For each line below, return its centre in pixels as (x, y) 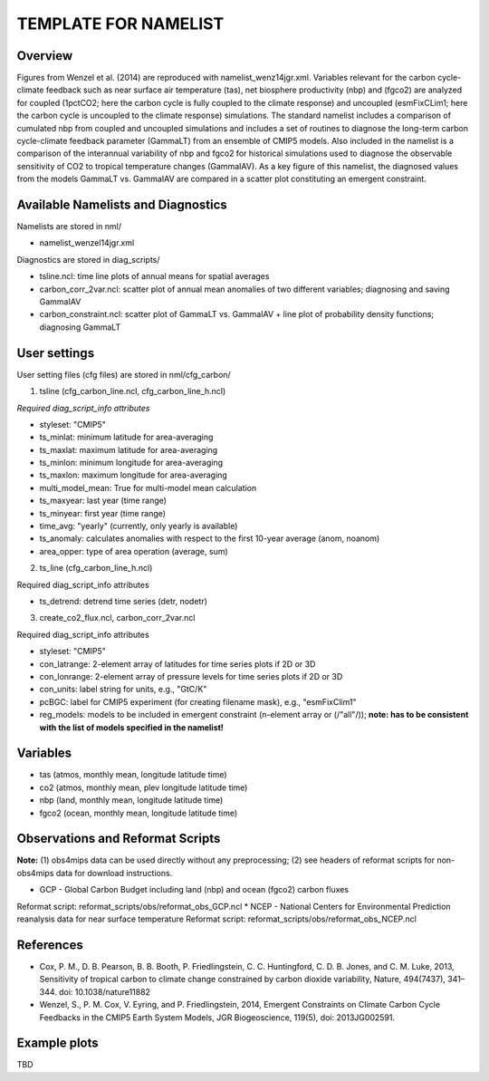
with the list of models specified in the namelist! (131, 727)
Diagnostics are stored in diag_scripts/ (88, 259)
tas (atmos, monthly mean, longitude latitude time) (133, 775)
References (50, 945)
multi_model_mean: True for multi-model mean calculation (148, 487)
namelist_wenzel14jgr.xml (87, 243)
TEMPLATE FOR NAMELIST (120, 24)
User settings (56, 353)
